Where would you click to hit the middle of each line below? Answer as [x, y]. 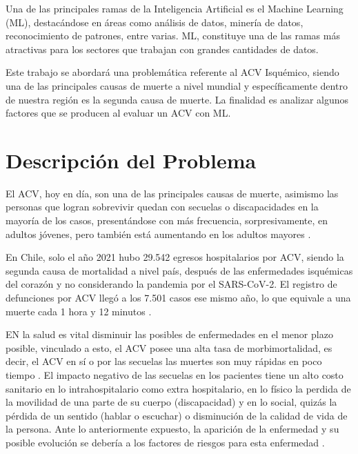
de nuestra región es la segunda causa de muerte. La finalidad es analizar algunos [177, 99]
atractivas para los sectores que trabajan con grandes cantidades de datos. [162, 49]
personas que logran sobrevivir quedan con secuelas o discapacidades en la [162, 207]
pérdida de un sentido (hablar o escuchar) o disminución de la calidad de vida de [177, 415]
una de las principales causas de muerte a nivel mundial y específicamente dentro [177, 85]
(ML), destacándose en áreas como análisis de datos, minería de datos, [155, 22]
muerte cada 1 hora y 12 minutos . [79, 311]
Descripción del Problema [131, 160]
